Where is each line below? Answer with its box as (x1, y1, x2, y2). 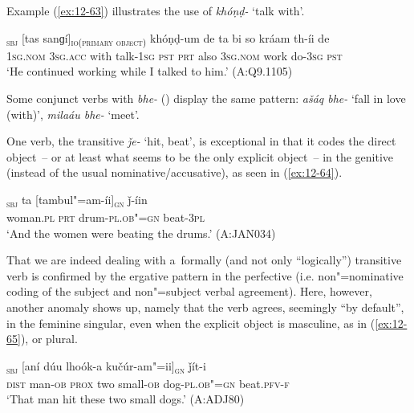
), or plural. (20, 330, 78, 347)
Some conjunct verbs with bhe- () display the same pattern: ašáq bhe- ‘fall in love (6, 89, 406, 106)
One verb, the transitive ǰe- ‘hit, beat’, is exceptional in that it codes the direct (6, 133, 396, 149)
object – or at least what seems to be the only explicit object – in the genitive (6, 148, 394, 165)
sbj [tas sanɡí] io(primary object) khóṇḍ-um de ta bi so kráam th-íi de (6, 29, 330, 48)
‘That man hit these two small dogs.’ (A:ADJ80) (6, 391, 245, 407)
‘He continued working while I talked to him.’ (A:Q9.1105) (6, 63, 293, 80)
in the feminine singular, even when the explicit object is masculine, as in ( (6, 314, 375, 331)
